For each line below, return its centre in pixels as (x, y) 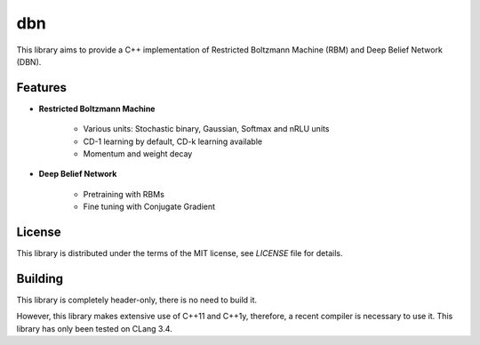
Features (41, 88)
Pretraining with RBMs (124, 194)
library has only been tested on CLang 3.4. (94, 328)
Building (40, 279)
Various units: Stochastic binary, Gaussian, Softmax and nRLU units (206, 129)
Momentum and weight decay (138, 154)
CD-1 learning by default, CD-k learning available (172, 141)
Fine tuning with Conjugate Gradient (149, 207)
